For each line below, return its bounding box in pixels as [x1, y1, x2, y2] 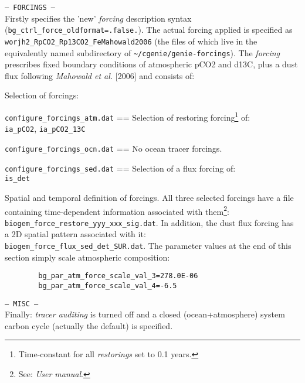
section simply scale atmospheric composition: [5, 251, 170, 263]
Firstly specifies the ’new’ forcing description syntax [5, 12, 192, 24]
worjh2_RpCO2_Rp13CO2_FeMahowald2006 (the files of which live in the [5, 35, 257, 47]
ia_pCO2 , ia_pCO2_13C [5, 122, 86, 135]
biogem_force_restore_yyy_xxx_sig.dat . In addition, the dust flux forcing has [5, 216, 294, 228]
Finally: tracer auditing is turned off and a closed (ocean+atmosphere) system [5, 308, 285, 320]
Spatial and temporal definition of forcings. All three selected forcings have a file [5, 191, 294, 203]
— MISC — [5, 299, 39, 308]
